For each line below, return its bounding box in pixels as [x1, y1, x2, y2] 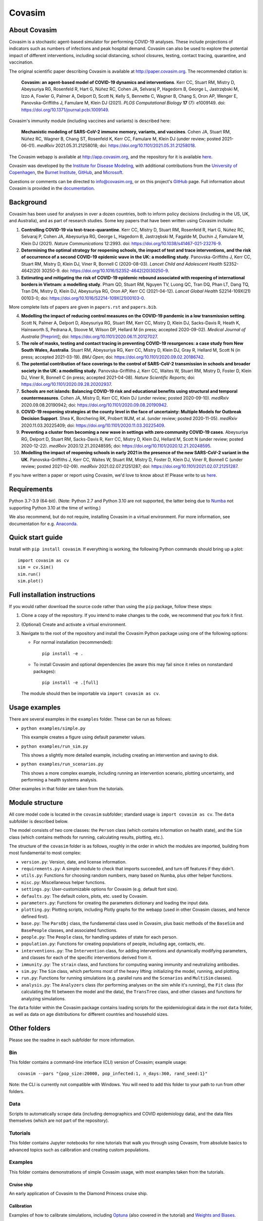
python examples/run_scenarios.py [21, 761, 104, 767]
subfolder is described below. [9, 818, 69, 824]
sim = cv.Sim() [18, 565, 54, 570]
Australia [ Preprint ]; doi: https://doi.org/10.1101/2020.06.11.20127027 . [21, 334, 158, 339]
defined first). [21, 913, 49, 919]
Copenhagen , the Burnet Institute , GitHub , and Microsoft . [9, 169, 124, 175]
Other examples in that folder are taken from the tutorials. [9, 786, 124, 792]
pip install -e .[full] [42, 680, 99, 686]
